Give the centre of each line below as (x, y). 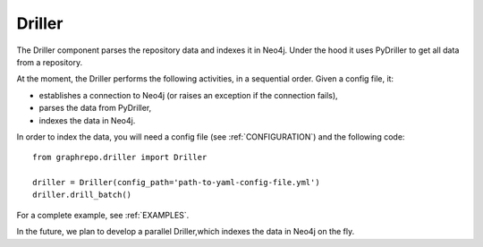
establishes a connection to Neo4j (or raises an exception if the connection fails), (189, 95)
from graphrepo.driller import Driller (120, 158)
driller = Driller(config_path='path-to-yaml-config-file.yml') (177, 183)
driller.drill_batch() (82, 195)
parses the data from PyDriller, (95, 108)
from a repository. (50, 62)
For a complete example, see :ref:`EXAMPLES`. (103, 215)
